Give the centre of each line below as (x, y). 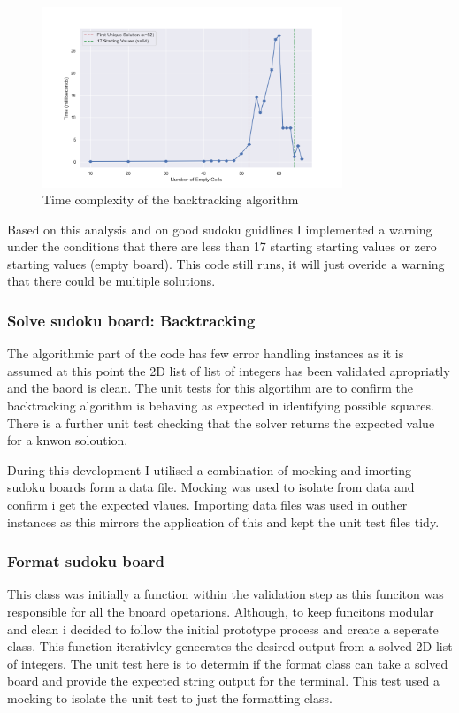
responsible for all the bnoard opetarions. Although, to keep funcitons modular (221, 612)
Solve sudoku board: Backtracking (131, 320)
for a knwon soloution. (68, 440)
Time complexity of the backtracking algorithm (171, 199)
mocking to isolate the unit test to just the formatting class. (170, 698)
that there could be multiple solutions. (111, 281)
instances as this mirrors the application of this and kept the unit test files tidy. (223, 521)
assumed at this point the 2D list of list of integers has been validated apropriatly (229, 370)
